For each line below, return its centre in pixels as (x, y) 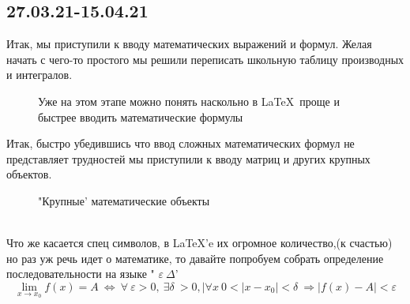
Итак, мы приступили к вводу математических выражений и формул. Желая (189, 44)
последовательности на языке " (81, 274)
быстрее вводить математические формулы (141, 116)
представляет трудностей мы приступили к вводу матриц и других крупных (188, 158)
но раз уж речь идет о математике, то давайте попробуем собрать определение (195, 258)
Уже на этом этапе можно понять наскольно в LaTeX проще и (189, 101)
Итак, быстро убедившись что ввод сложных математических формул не (181, 143)
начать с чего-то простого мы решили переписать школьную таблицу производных (205, 59)
